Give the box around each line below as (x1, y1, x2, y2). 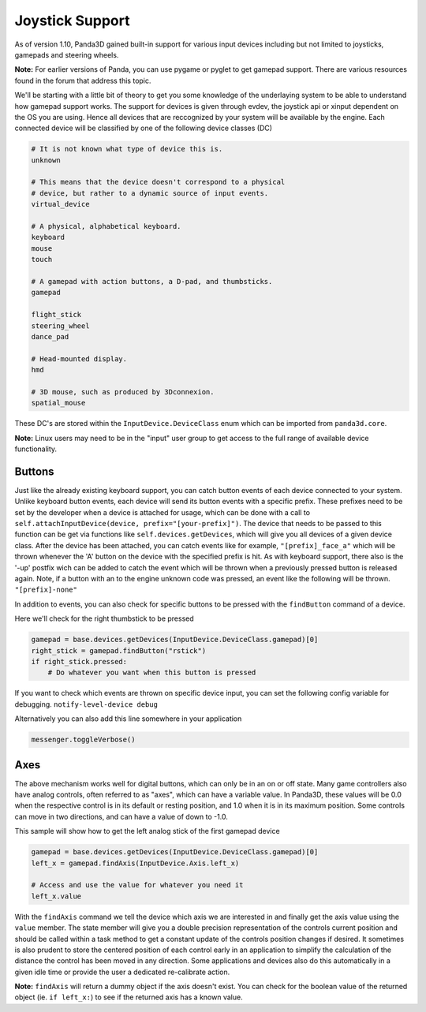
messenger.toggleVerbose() (31, 735, 136, 745)
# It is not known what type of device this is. (31, 144, 223, 154)
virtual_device (31, 200, 90, 209)
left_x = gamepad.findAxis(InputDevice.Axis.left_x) (31, 858, 240, 868)
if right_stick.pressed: (31, 657, 128, 666)
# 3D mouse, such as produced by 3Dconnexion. (31, 387, 215, 396)
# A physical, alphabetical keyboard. (31, 222, 181, 230)
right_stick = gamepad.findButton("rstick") (31, 646, 207, 655)
